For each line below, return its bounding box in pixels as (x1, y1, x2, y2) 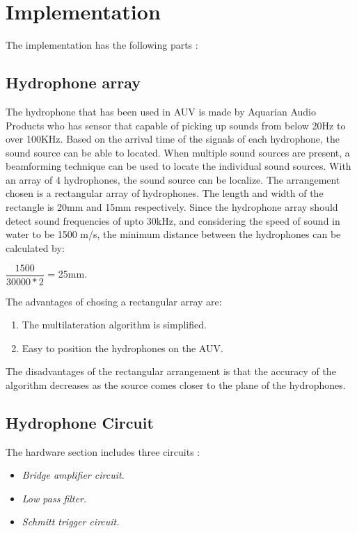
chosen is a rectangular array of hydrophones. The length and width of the (6, 186, 324, 200)
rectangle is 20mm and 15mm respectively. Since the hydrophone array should (6, 200, 338, 214)
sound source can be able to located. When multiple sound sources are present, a (6, 145, 350, 159)
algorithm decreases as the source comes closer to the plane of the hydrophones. (6, 377, 346, 392)
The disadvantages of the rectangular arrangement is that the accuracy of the (6, 364, 336, 379)
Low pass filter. (22, 491, 87, 505)
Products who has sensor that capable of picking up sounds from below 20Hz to (6, 118, 346, 132)
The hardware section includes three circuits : (6, 444, 200, 459)
